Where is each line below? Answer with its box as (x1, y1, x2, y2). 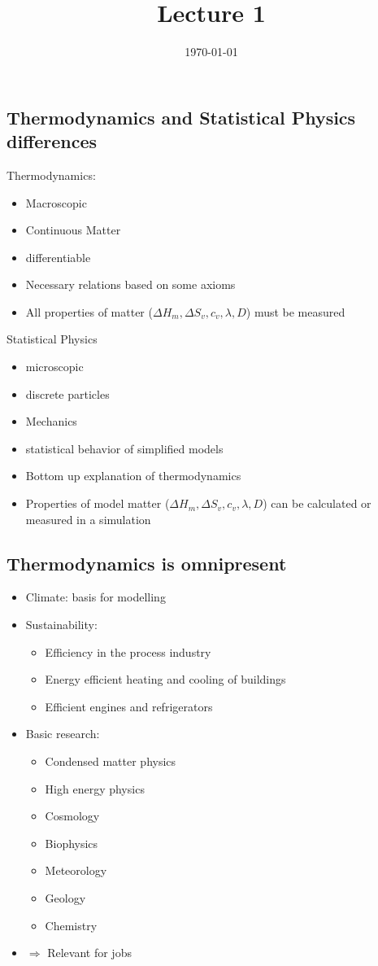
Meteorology (45, 862, 107, 879)
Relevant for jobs (47, 944, 132, 961)
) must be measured (245, 303, 345, 320)
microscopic (25, 358, 84, 375)
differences (7, 129, 98, 154)
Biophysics (45, 834, 98, 851)
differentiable (25, 248, 91, 265)
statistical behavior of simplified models (25, 439, 224, 457)
